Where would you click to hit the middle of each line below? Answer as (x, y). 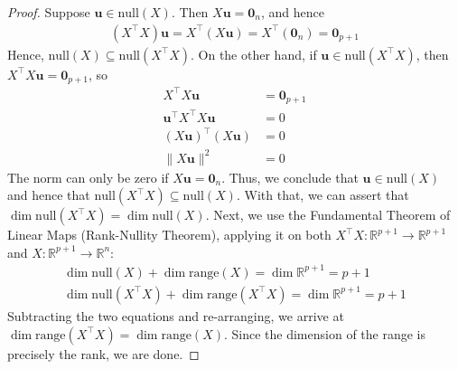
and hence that (49, 195)
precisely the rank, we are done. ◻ (103, 353)
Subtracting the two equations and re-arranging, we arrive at (176, 316)
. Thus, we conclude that (290, 177)
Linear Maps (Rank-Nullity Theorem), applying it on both (169, 235)
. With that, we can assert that (322, 195)
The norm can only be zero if (88, 177)
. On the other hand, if (254, 54)
